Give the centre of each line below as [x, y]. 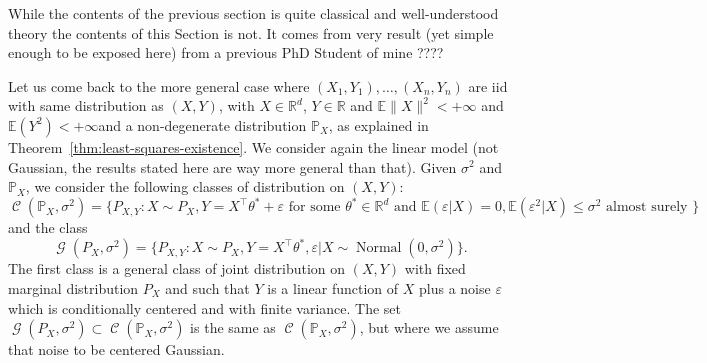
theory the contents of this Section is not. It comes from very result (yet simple [251, 32]
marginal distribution [73, 287]
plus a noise [455, 287]
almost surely [647, 207]
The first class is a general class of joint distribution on [177, 268]
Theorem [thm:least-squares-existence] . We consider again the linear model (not [253, 146]
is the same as [233, 327]
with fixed [435, 268]
